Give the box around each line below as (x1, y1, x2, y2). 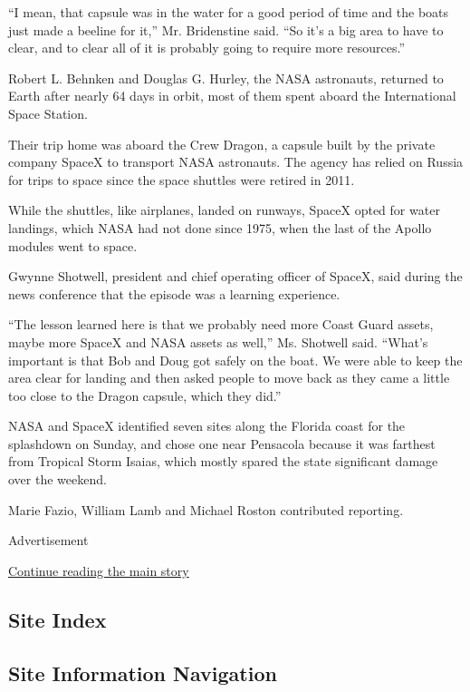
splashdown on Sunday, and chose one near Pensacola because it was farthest (8, 434, 436, 453)
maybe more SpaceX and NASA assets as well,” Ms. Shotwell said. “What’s (8, 332, 428, 351)
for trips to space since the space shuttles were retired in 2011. (8, 170, 355, 189)
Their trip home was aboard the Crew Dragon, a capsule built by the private (8, 134, 436, 153)
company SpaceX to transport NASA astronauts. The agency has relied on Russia (8, 152, 464, 171)
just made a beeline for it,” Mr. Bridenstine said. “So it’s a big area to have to (8, 20, 444, 39)
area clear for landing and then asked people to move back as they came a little (8, 368, 450, 387)
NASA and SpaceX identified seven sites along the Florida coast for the (8, 416, 406, 435)
